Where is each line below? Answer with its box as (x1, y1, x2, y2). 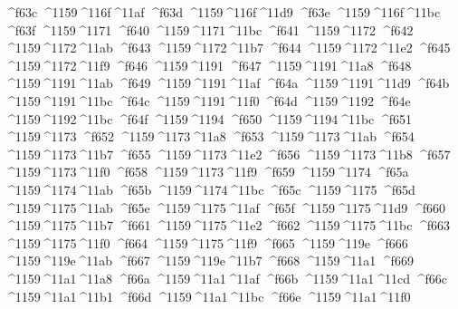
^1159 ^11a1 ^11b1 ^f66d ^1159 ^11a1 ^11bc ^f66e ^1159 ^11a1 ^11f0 (5, 286, 411, 305)
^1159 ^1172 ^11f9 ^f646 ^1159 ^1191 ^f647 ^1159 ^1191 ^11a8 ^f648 (5, 55, 412, 74)
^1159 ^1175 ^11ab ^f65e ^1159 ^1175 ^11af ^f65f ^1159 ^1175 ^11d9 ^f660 (5, 198, 445, 217)
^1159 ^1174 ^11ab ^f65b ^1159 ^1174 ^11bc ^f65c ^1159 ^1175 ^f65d (5, 179, 415, 198)
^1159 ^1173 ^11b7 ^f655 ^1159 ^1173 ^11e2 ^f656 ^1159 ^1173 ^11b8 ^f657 (5, 144, 451, 163)
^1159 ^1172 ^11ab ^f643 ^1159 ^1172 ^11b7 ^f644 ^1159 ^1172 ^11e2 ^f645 (5, 38, 451, 57)
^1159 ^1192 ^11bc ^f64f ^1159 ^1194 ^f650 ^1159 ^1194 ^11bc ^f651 (5, 109, 412, 128)
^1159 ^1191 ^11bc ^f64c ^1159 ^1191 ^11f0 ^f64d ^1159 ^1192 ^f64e (5, 91, 411, 110)
